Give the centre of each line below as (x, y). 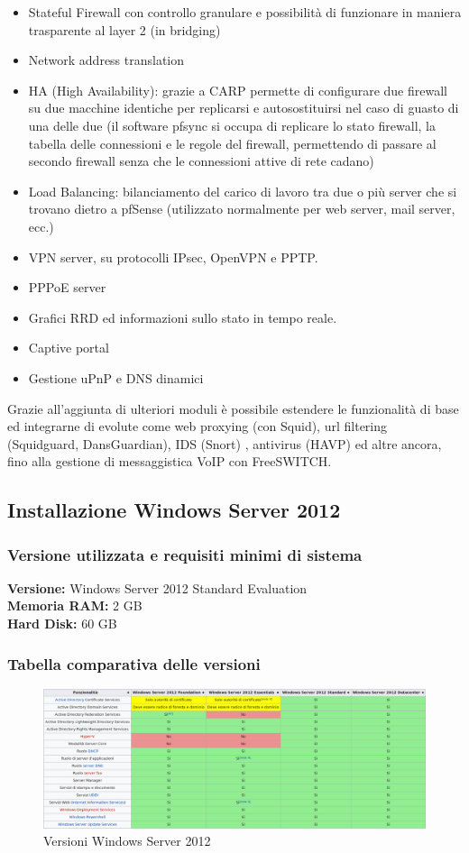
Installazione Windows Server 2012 (174, 510)
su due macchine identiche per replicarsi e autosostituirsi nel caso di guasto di (244, 108)
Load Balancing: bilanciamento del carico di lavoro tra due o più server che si (243, 191)
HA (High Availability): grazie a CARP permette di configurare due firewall (238, 90)
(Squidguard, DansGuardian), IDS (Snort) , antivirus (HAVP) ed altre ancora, (225, 443)
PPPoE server (67, 287)
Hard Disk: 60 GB (62, 624)
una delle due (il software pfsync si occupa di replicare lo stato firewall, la (232, 125)
